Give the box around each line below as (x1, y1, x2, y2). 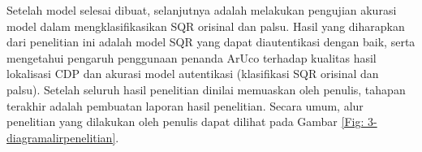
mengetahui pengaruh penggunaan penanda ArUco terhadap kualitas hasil (6, 49, 377, 66)
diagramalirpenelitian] (6, 128, 116, 145)
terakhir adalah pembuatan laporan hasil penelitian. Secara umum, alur (6, 97, 364, 114)
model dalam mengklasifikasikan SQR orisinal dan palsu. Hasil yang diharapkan (6, 17, 405, 34)
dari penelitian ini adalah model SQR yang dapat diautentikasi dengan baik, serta (6, 33, 416, 50)
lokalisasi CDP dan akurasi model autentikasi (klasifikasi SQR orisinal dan (6, 65, 379, 82)
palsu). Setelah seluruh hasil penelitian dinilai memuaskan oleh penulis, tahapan (6, 80, 406, 98)
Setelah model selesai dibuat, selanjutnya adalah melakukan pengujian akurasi (6, 2, 397, 18)
